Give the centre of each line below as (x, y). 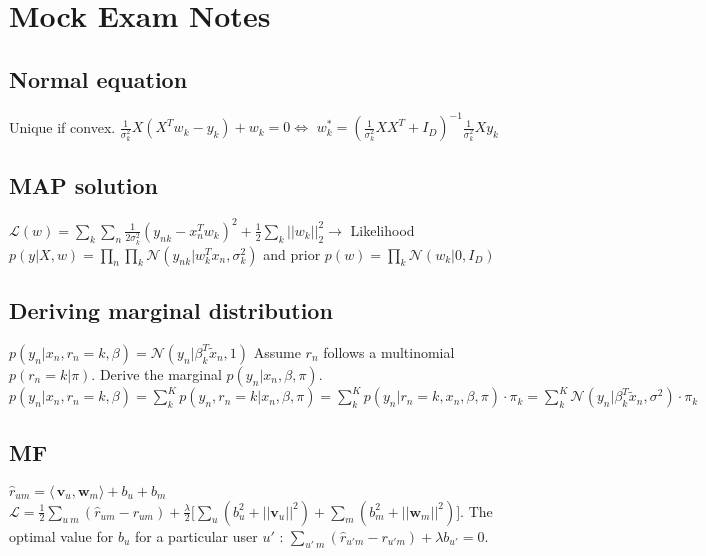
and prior (292, 253)
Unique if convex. (62, 126)
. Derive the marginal (156, 373)
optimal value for (61, 535)
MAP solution (84, 185)
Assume (277, 351)
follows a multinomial (389, 351)
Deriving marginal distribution (171, 310)
